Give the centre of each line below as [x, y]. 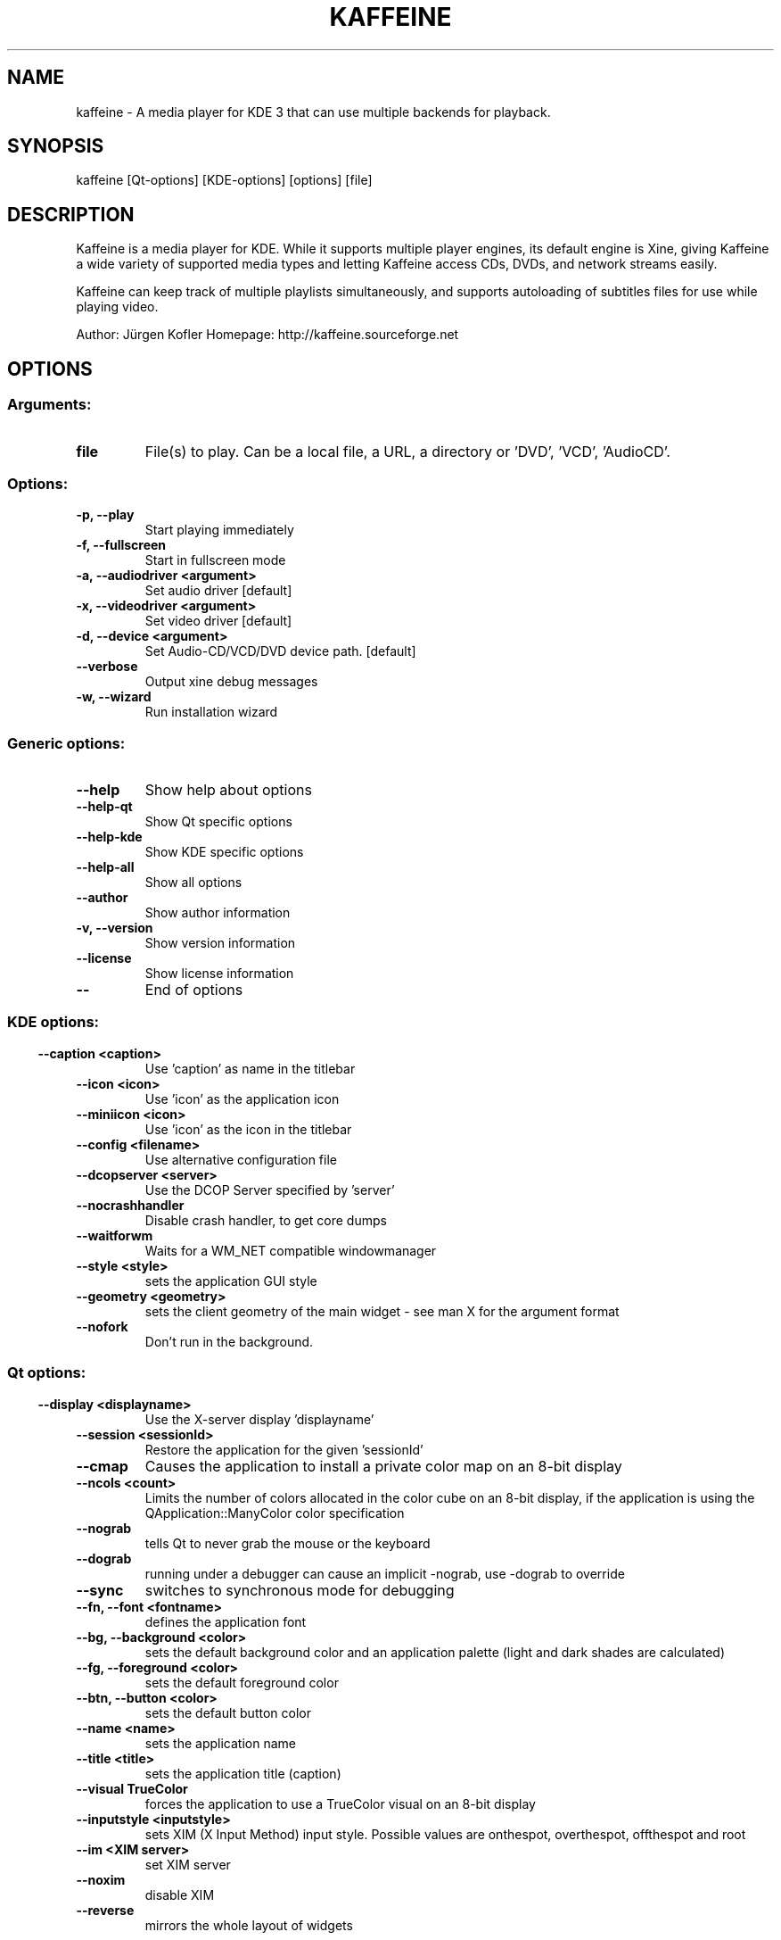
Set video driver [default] [218, 621]
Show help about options [228, 790]
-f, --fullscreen [121, 545]
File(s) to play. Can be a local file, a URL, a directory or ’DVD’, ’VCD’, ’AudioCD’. [407, 451]
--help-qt [104, 806]
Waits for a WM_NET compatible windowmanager [291, 1250]
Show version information [220, 943]
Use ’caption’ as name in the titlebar [250, 1068]
